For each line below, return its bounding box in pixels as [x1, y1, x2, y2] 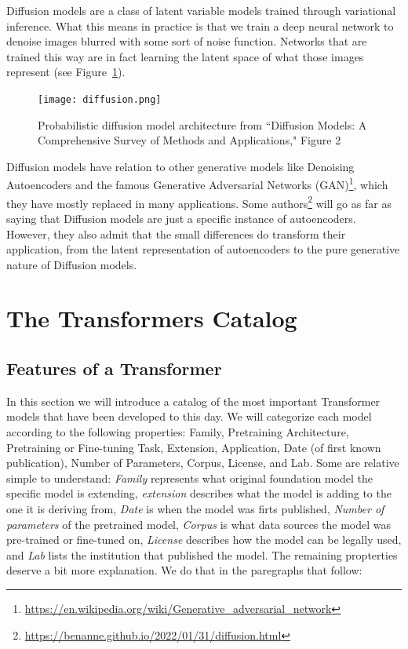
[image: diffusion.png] [38, 93, 162, 105]
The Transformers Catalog [6, 302, 297, 334]
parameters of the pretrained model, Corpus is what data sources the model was [6, 516, 392, 532]
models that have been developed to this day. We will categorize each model [6, 408, 372, 425]
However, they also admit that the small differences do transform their [6, 225, 346, 242]
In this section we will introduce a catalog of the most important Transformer [6, 392, 381, 409]
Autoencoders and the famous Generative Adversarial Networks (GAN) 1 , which [6, 174, 388, 193]
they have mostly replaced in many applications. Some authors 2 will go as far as [6, 192, 392, 211]
